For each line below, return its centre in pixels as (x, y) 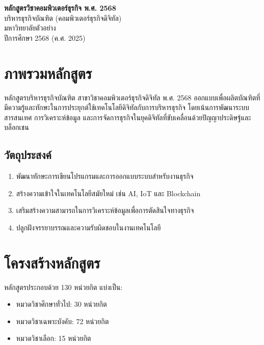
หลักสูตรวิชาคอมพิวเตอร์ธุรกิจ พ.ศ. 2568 (60, 8)
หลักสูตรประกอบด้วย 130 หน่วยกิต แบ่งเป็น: (63, 287)
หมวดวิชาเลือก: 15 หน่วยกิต (54, 338)
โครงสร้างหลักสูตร (52, 262)
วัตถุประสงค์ (28, 155)
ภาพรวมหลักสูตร (48, 73)
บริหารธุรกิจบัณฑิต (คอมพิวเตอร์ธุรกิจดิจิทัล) (63, 18)
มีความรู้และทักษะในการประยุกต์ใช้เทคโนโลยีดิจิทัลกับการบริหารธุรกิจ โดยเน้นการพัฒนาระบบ (127, 107)
